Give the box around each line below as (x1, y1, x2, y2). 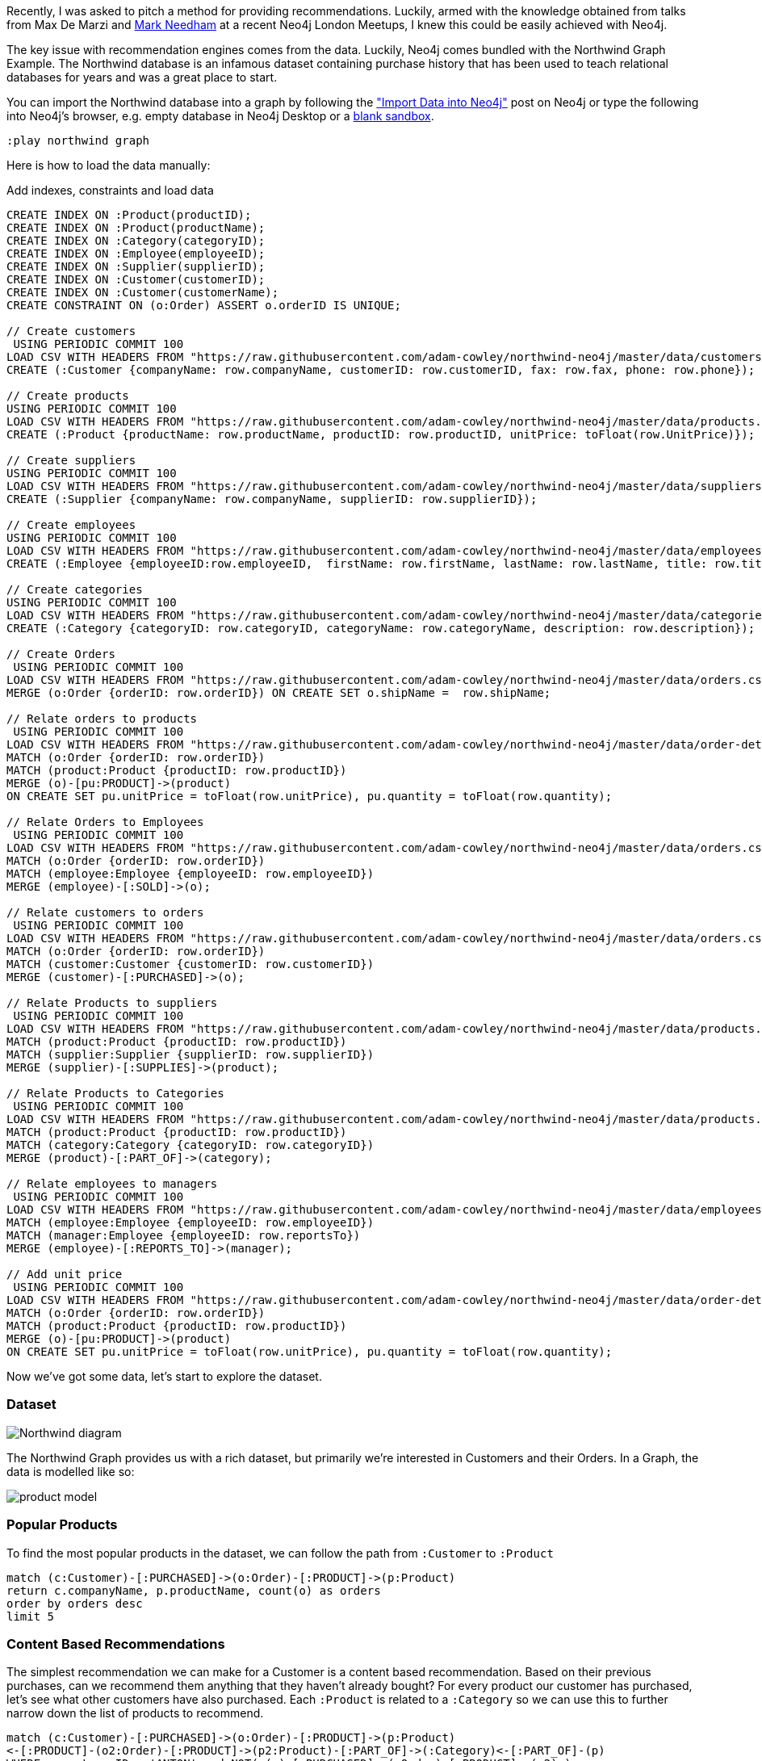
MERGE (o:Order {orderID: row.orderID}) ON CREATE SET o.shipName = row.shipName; (6, 686, 551, 699)
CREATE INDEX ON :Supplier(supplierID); (6, 260, 266, 273)
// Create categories (6, 583, 143, 596)
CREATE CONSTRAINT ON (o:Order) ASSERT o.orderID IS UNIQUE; (6, 299, 401, 312)
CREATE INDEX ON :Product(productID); (6, 208, 252, 221)
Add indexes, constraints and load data (6, 183, 214, 197)
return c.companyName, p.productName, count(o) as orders (6, 1583, 381, 1597)
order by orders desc (6, 1596, 143, 1610)
